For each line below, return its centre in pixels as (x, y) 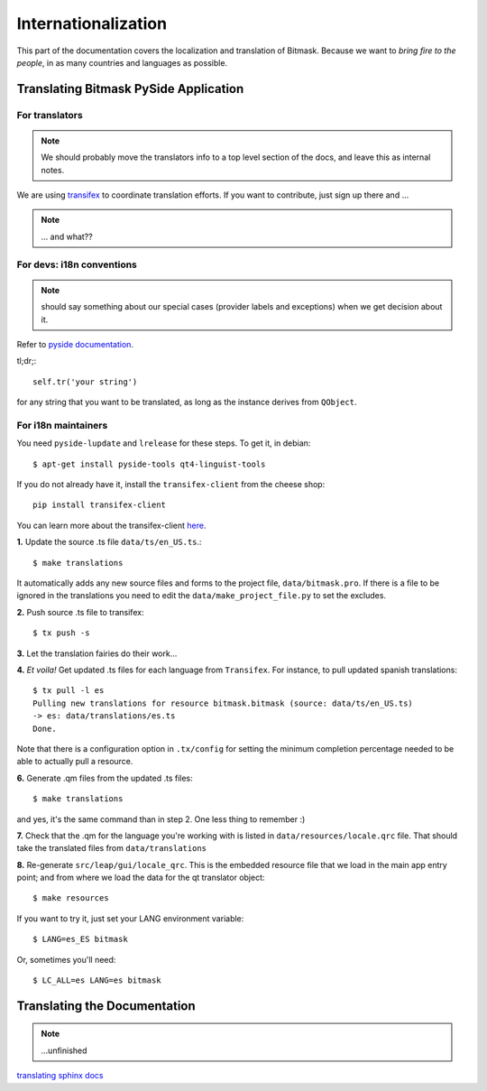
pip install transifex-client (100, 505)
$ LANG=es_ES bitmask (80, 939)
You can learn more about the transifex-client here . (111, 525)
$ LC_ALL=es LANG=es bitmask (97, 980)
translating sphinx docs (60, 1076)
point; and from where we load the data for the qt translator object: (141, 878)
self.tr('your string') (85, 382)
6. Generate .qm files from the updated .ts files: (105, 778)
